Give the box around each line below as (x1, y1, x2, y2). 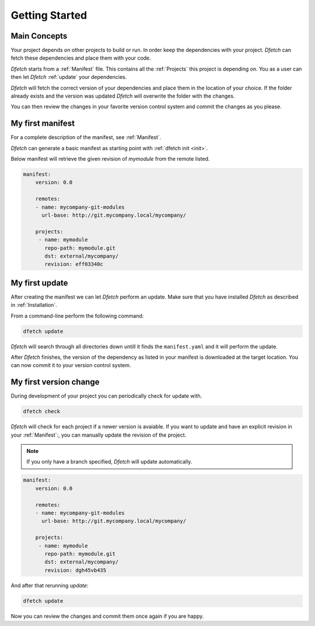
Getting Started (10, 9, 87, 22)
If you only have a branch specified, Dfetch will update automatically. (26, 458, 192, 465)
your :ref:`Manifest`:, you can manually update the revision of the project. (10, 431, 187, 438)
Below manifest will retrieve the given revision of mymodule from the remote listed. (10, 155, 210, 162)
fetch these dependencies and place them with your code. (10, 54, 151, 61)
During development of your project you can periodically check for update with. (10, 392, 202, 400)
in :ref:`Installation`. (10, 302, 58, 309)
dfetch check (23, 408, 61, 415)
